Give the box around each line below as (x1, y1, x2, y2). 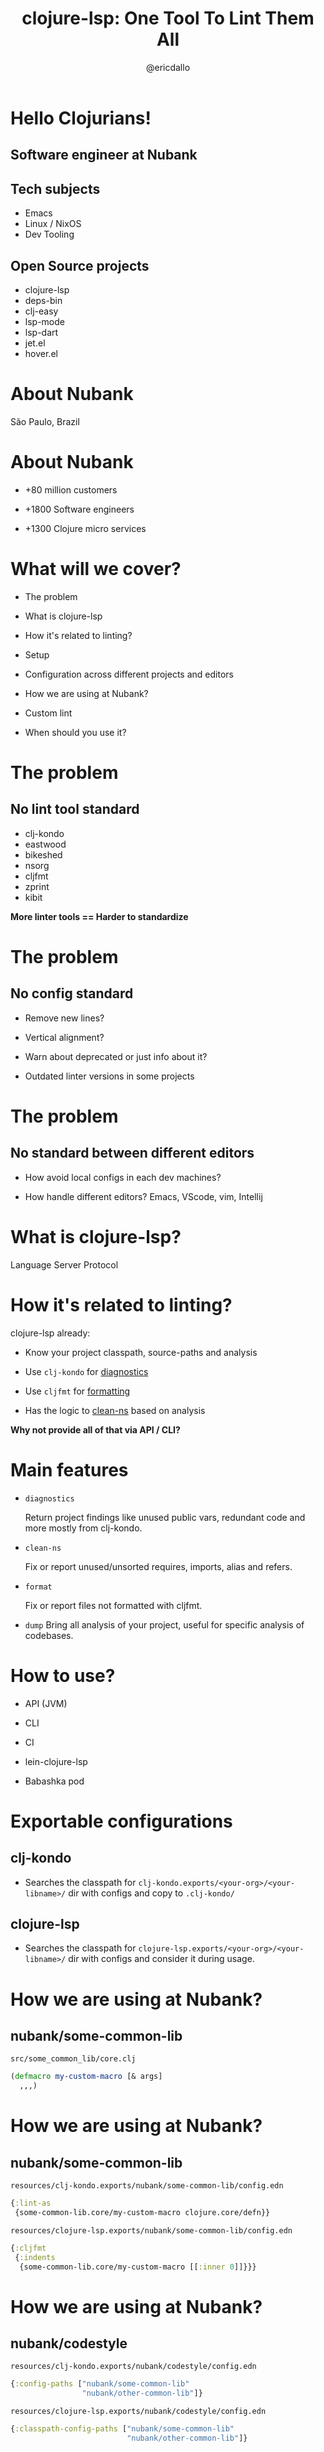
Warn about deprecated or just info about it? (24, 1050, 208, 1062)
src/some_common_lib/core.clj (10, 2054, 137, 2064)
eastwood (24, 838, 67, 850)
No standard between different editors (10, 1145, 255, 1162)
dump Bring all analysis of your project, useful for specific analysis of (24, 1618, 305, 1631)
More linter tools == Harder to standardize (10, 910, 189, 922)
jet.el (24, 337, 46, 349)
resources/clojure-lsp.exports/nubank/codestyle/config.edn (10, 2407, 267, 2417)
